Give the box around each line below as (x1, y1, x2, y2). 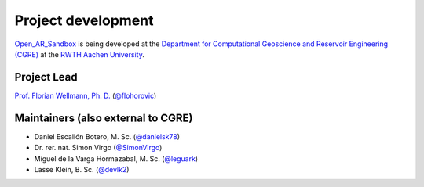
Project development (14, 12, 154, 29)
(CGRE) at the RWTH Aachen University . (14, 49, 144, 59)
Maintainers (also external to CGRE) (14, 111, 193, 124)
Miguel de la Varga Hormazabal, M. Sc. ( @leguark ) (34, 153, 199, 164)
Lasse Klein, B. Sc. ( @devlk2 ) (34, 164, 130, 174)
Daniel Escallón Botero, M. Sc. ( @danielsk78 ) (34, 131, 181, 141)
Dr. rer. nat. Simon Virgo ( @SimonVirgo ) (34, 143, 163, 153)
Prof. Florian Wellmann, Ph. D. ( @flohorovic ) (14, 91, 157, 100)
